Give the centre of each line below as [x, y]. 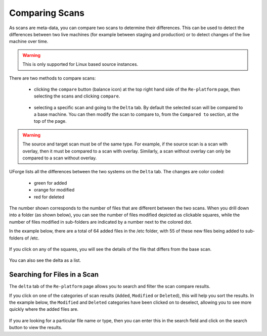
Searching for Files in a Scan [54, 275]
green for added [50, 183]
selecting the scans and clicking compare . [77, 96]
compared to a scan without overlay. [60, 158]
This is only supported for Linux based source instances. [80, 64]
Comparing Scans [47, 13]
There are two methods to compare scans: [52, 78]
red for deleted [49, 197]
